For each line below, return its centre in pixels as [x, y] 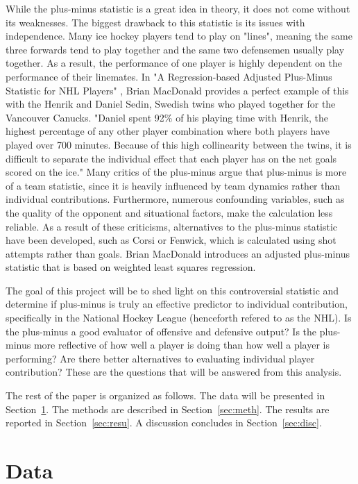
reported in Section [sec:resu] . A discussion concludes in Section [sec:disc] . [164, 423]
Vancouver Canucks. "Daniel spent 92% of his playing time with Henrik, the [167, 117]
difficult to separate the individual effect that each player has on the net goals [171, 158]
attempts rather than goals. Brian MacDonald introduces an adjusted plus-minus [178, 253]
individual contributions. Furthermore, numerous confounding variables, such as [175, 199]
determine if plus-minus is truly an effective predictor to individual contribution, [177, 304]
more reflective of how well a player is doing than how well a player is [181, 345]
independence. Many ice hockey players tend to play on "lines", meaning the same [179, 36]
